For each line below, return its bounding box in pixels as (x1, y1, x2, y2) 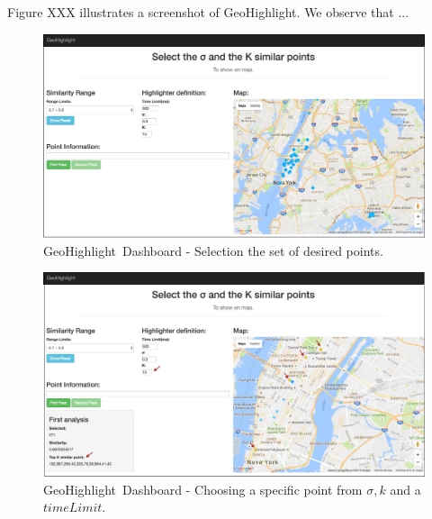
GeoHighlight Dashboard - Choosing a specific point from (43, 479, 363, 498)
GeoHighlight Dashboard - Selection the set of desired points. (43, 241, 383, 259)
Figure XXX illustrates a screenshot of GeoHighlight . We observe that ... (7, 3, 409, 21)
